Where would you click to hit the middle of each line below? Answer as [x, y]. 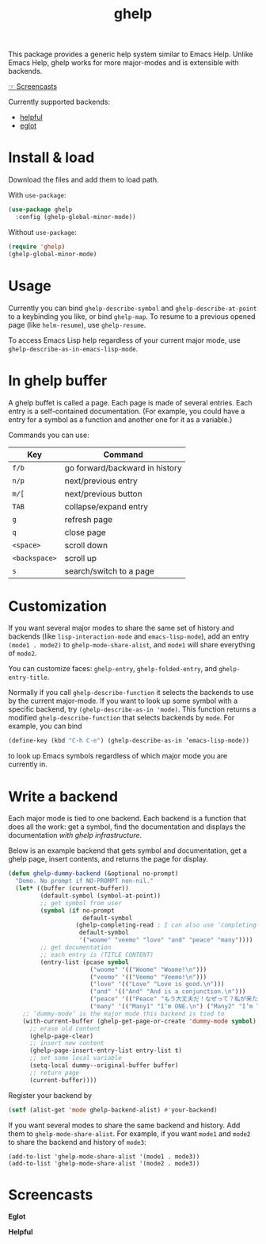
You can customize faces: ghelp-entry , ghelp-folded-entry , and [113, 669]
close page [85, 532]
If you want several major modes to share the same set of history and [122, 628]
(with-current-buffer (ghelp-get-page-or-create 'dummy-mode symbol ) [140, 1021]
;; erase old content [65, 1028]
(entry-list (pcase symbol [84, 962]
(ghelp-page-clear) [61, 1036]
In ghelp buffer [58, 380]
